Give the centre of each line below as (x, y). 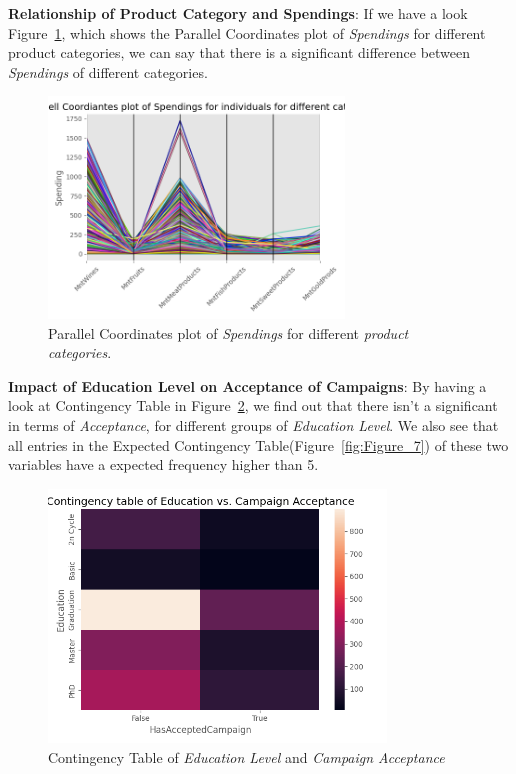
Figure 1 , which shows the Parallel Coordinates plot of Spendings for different (247, 32)
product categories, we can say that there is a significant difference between (239, 52)
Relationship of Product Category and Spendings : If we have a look (238, 13)
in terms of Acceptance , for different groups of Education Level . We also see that (253, 424)
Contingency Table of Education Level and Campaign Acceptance (246, 756)
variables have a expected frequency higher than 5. (163, 464)
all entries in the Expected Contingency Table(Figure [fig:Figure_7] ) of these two (258, 444)
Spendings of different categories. (108, 71)
